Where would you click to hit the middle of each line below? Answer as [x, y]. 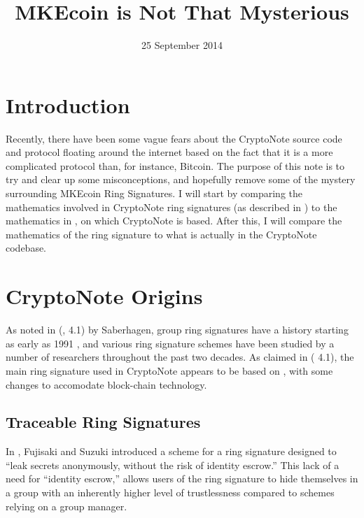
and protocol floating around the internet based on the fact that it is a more [169, 152]
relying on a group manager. [66, 506]
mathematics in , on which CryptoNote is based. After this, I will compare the [174, 221]
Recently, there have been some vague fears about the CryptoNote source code [174, 138]
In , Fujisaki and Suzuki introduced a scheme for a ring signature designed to [171, 451]
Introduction [68, 105]
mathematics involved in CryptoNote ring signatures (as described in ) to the [171, 207]
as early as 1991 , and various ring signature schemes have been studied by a [170, 343]
